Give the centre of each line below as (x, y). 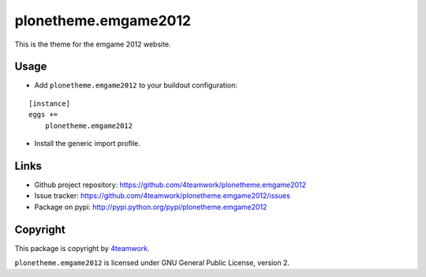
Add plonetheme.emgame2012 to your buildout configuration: (136, 85)
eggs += (43, 115)
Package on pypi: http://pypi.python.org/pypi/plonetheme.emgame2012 (151, 207)
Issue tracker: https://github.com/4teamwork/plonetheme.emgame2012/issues (163, 196)
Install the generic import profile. (88, 144)
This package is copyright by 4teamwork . (82, 248)
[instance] (50, 103)
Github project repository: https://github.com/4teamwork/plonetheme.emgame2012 (170, 185)
